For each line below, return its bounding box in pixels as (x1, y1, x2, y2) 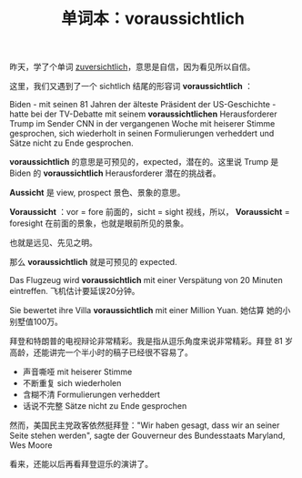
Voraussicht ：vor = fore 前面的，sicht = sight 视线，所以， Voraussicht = (9, 207, 290, 218)
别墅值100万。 (9, 316, 64, 328)
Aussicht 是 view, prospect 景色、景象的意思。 (9, 188, 186, 198)
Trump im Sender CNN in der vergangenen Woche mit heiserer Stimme (9, 118, 276, 129)
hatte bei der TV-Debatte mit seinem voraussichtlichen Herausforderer (9, 108, 277, 119)
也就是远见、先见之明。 (9, 238, 97, 249)
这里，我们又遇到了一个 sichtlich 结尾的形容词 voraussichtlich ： (9, 81, 253, 92)
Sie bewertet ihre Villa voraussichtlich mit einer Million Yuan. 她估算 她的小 (9, 305, 291, 316)
